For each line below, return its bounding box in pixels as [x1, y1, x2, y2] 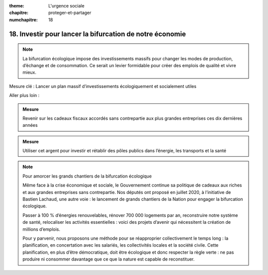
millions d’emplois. [22, 226, 61, 232]
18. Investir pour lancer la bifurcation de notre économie [9, 30, 186, 38]
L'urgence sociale [48, 3, 84, 8]
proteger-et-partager [48, 10, 92, 16]
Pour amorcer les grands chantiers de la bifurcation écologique [22, 173, 152, 179]
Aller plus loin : [9, 92, 40, 98]
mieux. [22, 70, 37, 76]
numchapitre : [9, 16, 38, 22]
